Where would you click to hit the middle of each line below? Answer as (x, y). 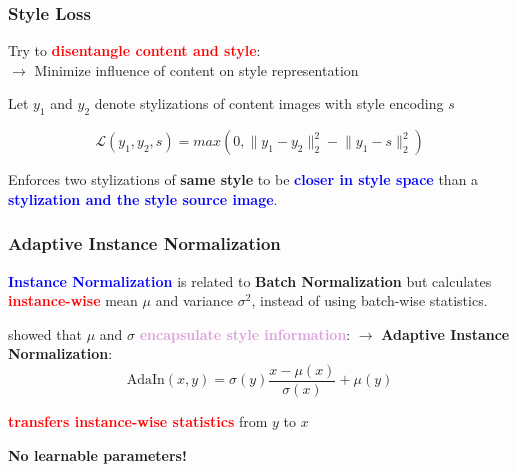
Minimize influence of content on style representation (196, 69)
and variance (194, 300)
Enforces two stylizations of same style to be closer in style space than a (243, 179)
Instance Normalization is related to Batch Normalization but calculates (250, 280)
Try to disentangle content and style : (134, 50)
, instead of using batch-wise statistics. (369, 300)
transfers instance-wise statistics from (138, 421)
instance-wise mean (73, 300)
